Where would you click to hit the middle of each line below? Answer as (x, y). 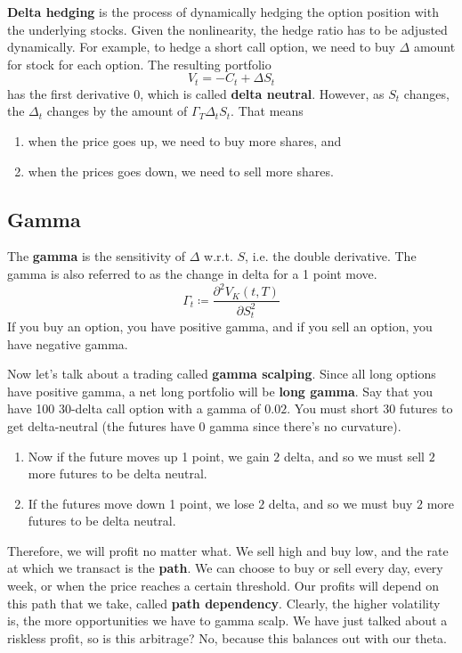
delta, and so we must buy (340, 503)
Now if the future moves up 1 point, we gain (149, 456)
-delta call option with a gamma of (166, 408)
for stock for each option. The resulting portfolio (139, 64)
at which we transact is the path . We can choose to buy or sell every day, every (225, 568)
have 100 (31, 408)
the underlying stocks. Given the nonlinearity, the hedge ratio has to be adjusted (227, 29)
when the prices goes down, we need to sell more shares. (181, 171)
